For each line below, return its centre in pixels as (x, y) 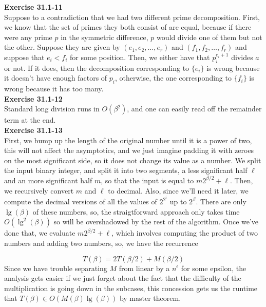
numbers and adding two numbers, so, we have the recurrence (101, 243)
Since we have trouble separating (56, 268)
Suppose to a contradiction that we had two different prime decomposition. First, (132, 17)
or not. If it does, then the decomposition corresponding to (97, 68)
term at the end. (30, 120)
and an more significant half (48, 180)
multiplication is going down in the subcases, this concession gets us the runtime (131, 288)
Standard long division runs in (52, 109)
